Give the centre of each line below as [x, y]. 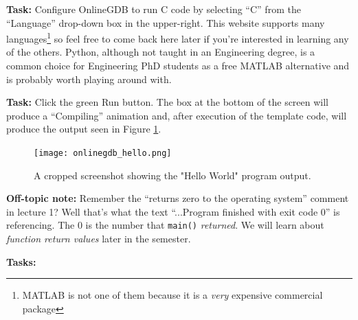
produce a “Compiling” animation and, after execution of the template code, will [177, 115]
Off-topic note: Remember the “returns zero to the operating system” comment [178, 198]
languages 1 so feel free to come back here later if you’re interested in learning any [178, 37]
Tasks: [21, 261]
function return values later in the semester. [99, 239]
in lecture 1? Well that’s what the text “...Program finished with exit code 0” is [173, 211]
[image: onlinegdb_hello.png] [103, 153]
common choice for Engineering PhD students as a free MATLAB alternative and [178, 66]
